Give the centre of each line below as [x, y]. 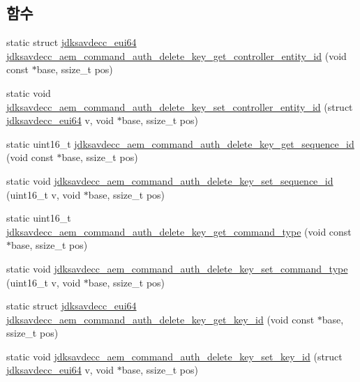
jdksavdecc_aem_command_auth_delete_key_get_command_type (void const [179, 231]
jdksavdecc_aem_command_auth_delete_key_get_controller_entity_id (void [177, 55]
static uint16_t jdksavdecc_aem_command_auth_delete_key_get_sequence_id [180, 143]
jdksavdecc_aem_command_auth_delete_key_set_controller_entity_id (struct [180, 106]
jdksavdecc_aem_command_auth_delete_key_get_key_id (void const [160, 319]
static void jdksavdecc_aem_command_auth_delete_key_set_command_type [177, 268]
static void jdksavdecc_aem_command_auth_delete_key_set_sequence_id [170, 180]
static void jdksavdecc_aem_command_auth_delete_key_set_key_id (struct [174, 356]
